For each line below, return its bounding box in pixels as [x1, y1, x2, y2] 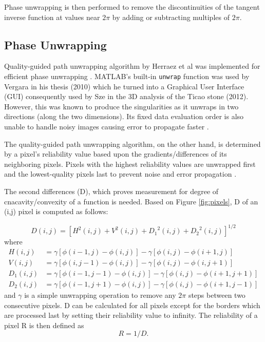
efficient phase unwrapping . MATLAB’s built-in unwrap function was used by [4, 70, 250, 81]
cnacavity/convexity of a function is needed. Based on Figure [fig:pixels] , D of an [4, 196, 258, 206]
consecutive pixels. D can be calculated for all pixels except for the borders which [4, 299, 260, 310]
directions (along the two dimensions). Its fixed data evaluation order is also [4, 111, 244, 122]
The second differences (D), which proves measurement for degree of [4, 185, 219, 196]
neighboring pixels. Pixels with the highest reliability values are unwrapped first [4, 158, 256, 169]
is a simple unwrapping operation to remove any [24, 289, 176, 300]
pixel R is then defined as [4, 319, 84, 330]
